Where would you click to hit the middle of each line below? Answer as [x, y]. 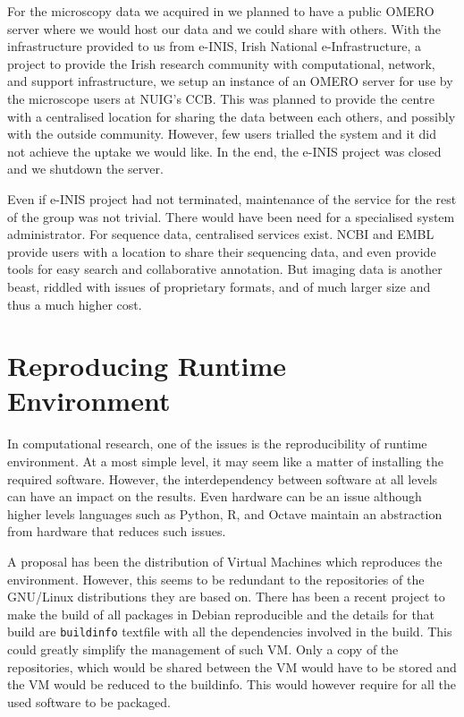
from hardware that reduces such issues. [117, 531]
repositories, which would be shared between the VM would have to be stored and [232, 666]
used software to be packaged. [89, 701]
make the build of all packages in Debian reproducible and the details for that [221, 614]
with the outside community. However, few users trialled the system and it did [222, 134]
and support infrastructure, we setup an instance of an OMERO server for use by [230, 81]
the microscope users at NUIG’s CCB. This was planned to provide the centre [221, 98]
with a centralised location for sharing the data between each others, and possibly [232, 116]
